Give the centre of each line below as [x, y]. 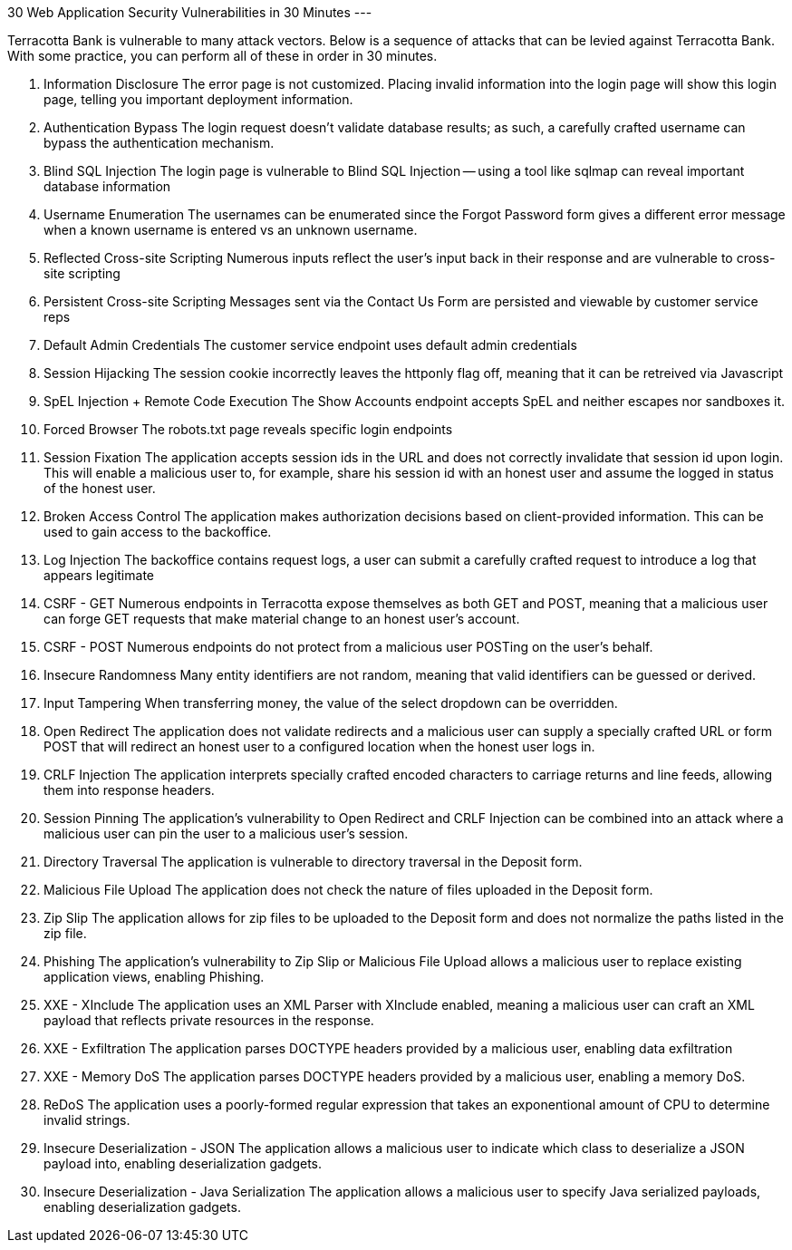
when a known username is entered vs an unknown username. [231, 230]
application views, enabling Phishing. [154, 977]
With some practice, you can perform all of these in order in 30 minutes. [222, 56]
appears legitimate [99, 575]
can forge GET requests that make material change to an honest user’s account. [282, 619]
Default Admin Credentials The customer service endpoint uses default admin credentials [310, 345]
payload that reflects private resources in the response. [209, 1020]
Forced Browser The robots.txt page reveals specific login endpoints [248, 429]
